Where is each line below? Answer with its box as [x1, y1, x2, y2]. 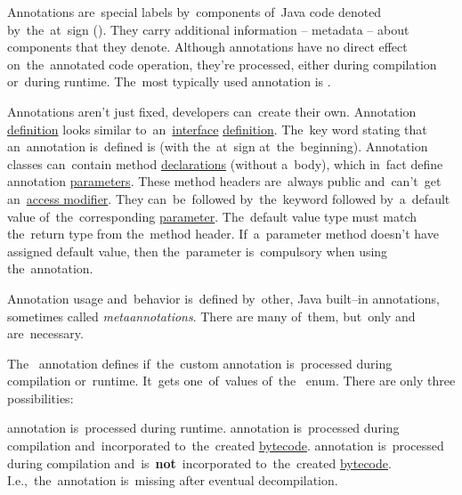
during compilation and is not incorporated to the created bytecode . [7, 453, 392, 472]
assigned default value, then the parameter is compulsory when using [7, 241, 388, 260]
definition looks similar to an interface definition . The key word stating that [7, 119, 427, 138]
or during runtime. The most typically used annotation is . [7, 72, 331, 91]
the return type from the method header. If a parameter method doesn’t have [7, 224, 439, 243]
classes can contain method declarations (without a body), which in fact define [7, 154, 443, 173]
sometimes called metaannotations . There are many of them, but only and [7, 306, 416, 325]
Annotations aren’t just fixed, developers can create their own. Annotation [7, 101, 417, 120]
